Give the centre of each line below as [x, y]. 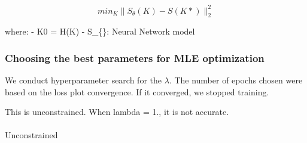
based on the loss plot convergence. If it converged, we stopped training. [137, 91]
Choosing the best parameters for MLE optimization [135, 57]
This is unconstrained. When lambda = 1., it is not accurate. [117, 112]
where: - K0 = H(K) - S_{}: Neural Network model [100, 31]
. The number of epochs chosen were [236, 80]
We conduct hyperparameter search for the [83, 80]
